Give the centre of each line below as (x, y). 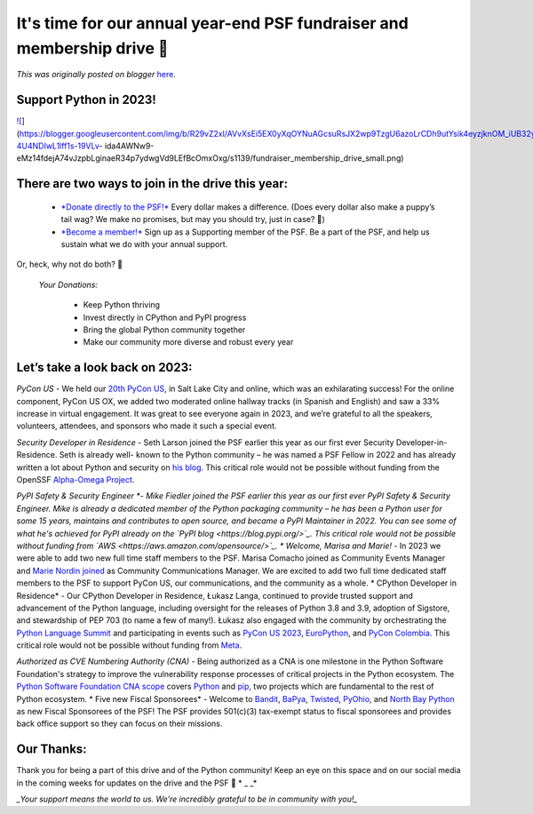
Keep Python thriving (121, 305)
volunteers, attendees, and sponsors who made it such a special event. (147, 426)
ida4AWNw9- (129, 146)
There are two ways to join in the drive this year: (152, 184)
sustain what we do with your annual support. (144, 244)
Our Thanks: (52, 750)
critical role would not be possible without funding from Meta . (129, 645)
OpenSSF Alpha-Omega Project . (76, 479)
